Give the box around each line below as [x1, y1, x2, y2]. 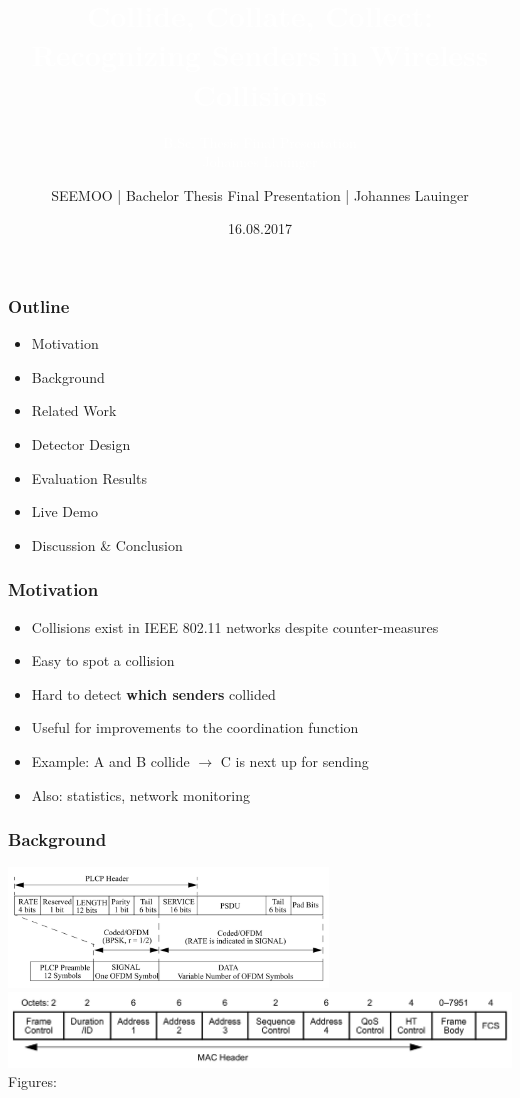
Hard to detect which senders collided [31, 683, 276, 704]
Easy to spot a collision [31, 650, 175, 671]
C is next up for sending [220, 750, 369, 771]
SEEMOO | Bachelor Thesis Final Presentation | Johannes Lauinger [51, 184, 469, 205]
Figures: [8, 1071, 57, 1092]
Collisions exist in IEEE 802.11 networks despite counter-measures [31, 616, 439, 637]
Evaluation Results [31, 467, 148, 488]
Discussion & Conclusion [31, 534, 183, 555]
